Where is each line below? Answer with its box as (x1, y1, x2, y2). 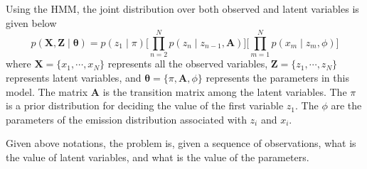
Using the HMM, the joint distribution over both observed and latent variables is (6, 1, 359, 16)
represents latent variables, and (6, 70, 142, 84)
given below (6, 15, 57, 30)
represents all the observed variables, (107, 56, 268, 71)
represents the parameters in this (206, 70, 349, 84)
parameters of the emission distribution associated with (6, 111, 247, 126)
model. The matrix (6, 84, 88, 99)
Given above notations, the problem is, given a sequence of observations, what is (6, 136, 356, 151)
